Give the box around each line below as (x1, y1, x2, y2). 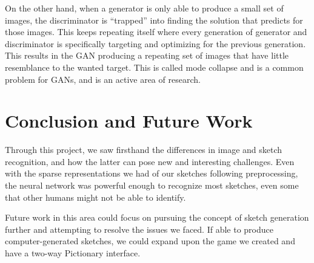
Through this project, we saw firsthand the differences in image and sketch (5, 143, 282, 156)
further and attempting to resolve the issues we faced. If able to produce (5, 222, 274, 235)
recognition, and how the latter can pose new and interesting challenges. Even (5, 155, 295, 167)
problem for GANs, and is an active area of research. (5, 73, 201, 85)
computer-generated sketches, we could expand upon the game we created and (5, 235, 295, 247)
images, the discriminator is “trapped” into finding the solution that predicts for (5, 13, 303, 26)
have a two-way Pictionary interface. (5, 247, 141, 259)
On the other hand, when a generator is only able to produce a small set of (5, 2, 284, 14)
